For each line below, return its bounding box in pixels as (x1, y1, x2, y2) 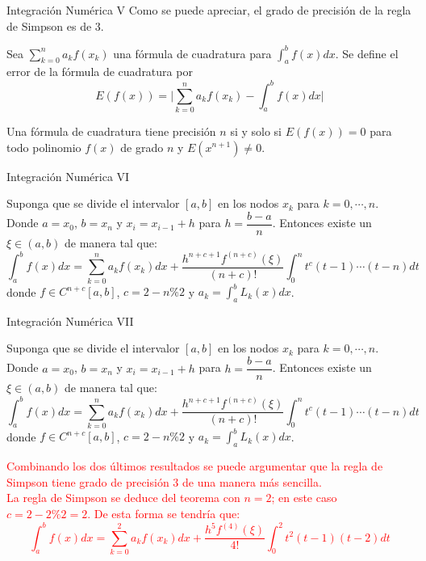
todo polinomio (6, 138, 81, 155)
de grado (120, 138, 164, 155)
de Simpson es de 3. (6, 17, 104, 34)
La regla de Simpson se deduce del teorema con (6, 489, 240, 506)
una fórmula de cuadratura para (113, 44, 272, 61)
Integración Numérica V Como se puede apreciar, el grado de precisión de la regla (6, 2, 411, 18)
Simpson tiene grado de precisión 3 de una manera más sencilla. (6, 473, 322, 490)
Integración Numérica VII (6, 312, 134, 329)
